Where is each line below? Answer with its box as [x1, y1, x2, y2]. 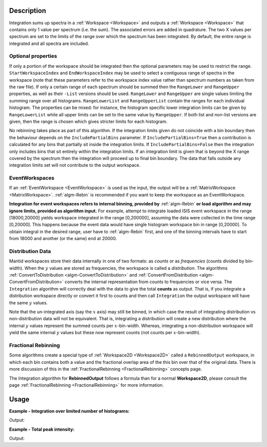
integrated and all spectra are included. [9, 40, 89, 47]
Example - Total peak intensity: [9, 426, 75, 432]
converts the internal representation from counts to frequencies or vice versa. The [64, 279, 232, 285]
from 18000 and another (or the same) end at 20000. [9, 236, 117, 242]
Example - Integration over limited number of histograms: [9, 408, 130, 414]
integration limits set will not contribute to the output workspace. [9, 162, 141, 168]
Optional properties [9, 52, 57, 59]
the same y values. [9, 299, 48, 305]
